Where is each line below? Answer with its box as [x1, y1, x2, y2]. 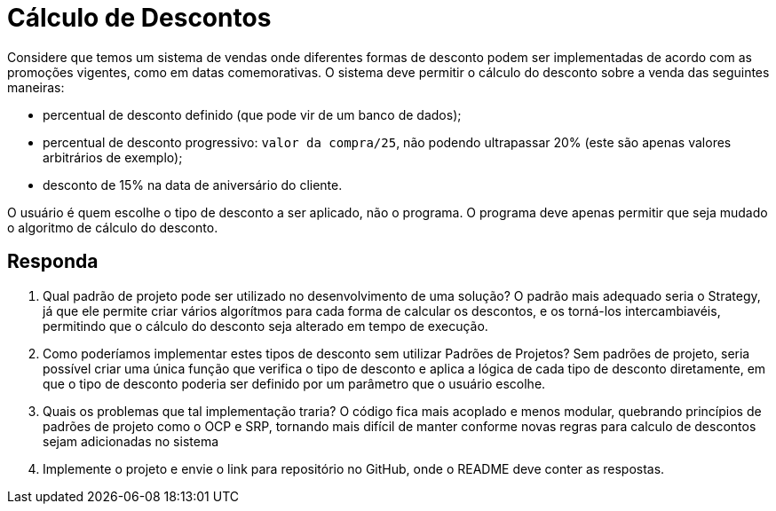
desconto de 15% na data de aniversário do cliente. [43, 177, 343, 193]
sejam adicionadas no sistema [43, 433, 219, 449]
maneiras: [7, 79, 65, 95]
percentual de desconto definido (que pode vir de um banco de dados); [43, 106, 462, 122]
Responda [7, 250, 99, 273]
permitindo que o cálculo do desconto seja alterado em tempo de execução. [43, 318, 488, 334]
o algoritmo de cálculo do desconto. [7, 219, 218, 235]
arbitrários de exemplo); [43, 149, 183, 165]
